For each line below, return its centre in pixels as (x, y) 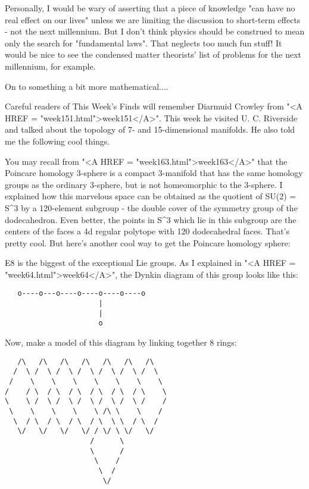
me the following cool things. (57, 141)
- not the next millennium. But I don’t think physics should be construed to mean (155, 31)
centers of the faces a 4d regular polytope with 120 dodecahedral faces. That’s (147, 231)
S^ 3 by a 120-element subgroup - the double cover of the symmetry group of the (151, 207)
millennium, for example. (50, 66)
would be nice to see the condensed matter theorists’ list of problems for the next (153, 54)
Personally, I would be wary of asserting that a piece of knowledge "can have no (150, 8)
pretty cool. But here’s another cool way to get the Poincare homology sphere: (148, 242)
